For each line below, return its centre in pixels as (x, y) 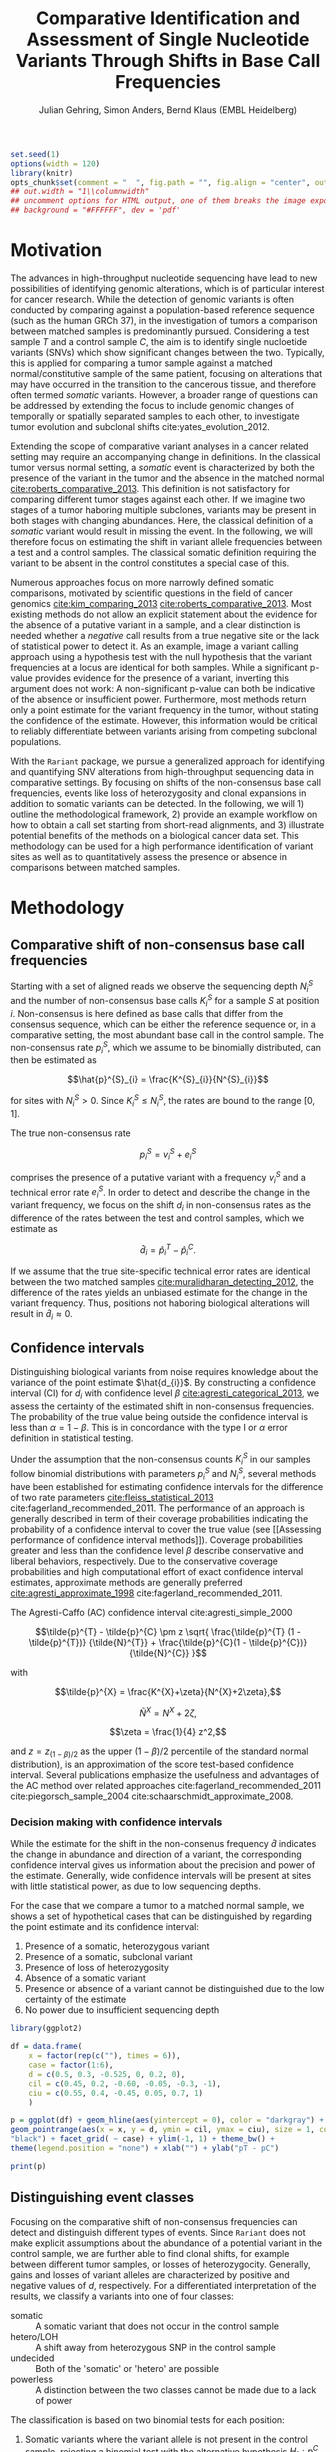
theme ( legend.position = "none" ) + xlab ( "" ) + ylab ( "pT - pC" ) (145, 2148)
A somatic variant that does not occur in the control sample (157, 2326)
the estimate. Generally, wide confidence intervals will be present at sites (161, 1876)
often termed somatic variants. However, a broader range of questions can (164, 395)
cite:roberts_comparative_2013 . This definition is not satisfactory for (150, 488)
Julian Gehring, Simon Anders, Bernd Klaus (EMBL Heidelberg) (168, 109)
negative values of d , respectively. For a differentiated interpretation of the (163, 2285)
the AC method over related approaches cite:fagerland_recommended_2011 (166, 1786)
